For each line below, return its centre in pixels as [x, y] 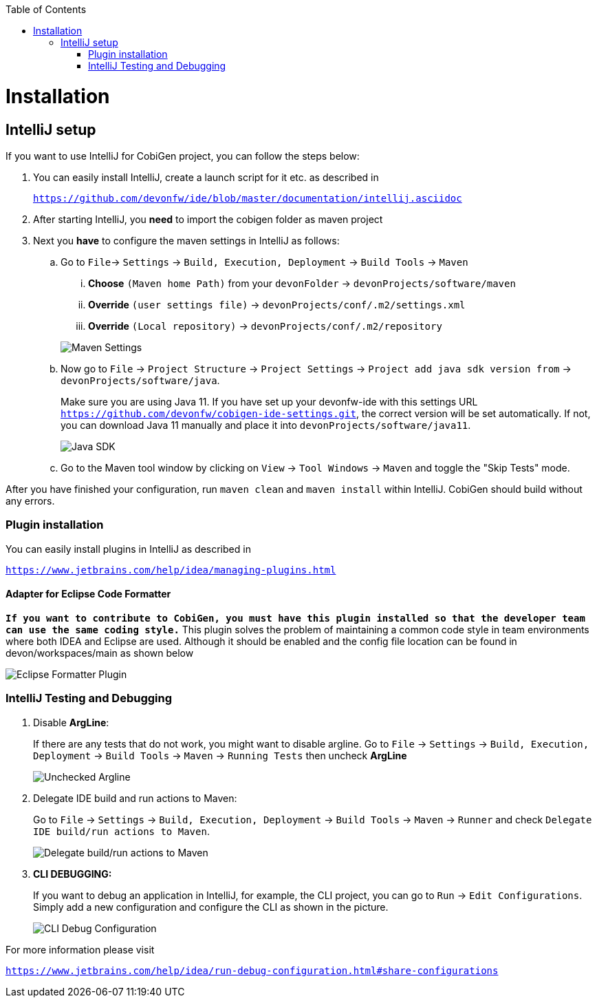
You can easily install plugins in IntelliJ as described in [128, 549]
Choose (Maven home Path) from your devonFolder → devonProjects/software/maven [302, 283]
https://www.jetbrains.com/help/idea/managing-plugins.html [171, 570]
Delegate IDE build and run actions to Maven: [135, 798]
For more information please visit [80, 949]
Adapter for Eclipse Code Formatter [88, 594]
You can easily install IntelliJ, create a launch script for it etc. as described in [206, 177]
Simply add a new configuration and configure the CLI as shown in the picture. [211, 907]
